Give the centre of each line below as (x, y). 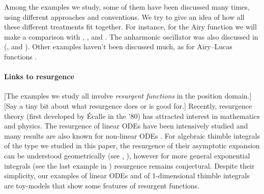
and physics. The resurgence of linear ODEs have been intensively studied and (126, 126)
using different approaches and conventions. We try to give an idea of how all (124, 17)
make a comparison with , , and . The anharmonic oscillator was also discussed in (131, 36)
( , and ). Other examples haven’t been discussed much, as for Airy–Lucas (118, 46)
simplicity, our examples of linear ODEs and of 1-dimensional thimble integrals (127, 175)
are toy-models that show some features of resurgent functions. (102, 185)
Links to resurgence (39, 76)
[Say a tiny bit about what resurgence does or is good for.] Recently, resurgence (128, 105)
